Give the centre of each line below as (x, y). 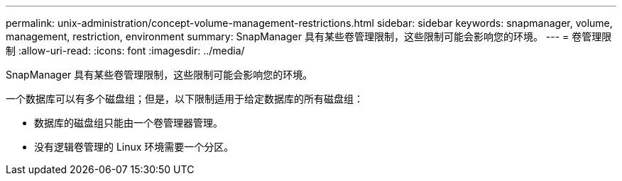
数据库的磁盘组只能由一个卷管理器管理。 (129, 123)
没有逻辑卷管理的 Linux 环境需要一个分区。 (134, 147)
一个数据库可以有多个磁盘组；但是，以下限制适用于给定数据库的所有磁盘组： (185, 99)
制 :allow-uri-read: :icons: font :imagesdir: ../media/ (125, 51)
